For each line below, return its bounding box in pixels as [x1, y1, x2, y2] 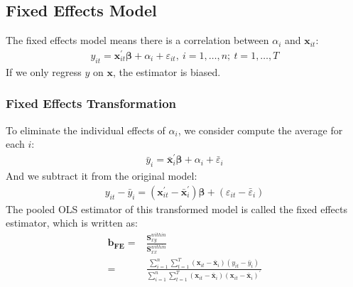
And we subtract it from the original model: [6, 168, 197, 183]
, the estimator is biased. [112, 64, 221, 79]
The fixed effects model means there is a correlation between [6, 33, 269, 48]
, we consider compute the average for [178, 122, 343, 137]
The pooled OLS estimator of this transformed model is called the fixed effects [6, 201, 347, 216]
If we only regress [6, 64, 82, 79]
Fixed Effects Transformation [6, 94, 177, 112]
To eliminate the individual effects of [6, 122, 165, 137]
